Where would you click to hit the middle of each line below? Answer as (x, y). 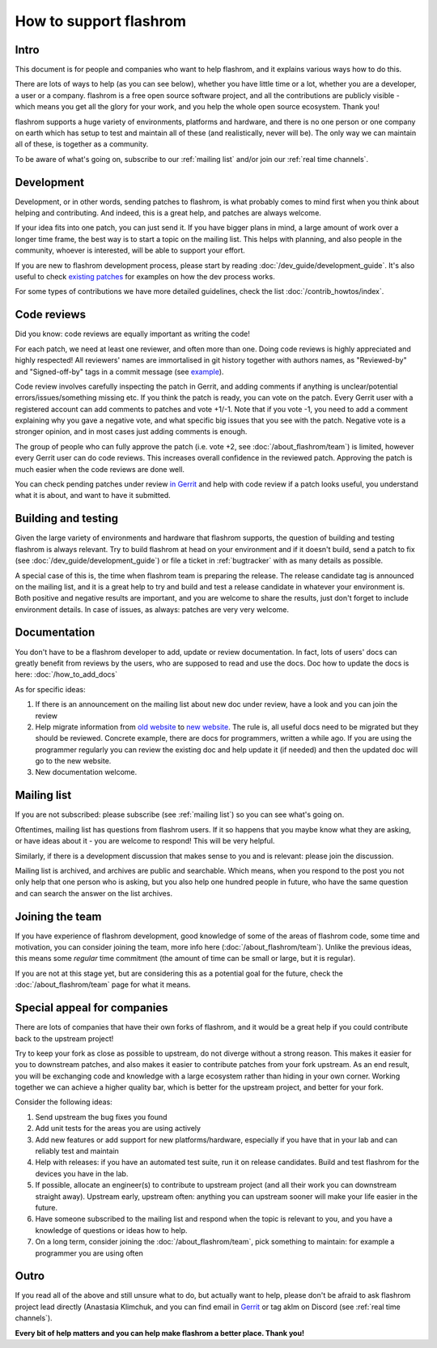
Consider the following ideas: (64, 1102)
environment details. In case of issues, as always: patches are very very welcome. (152, 609)
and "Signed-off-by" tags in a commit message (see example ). (119, 372)
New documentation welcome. (86, 772)
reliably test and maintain (77, 1151)
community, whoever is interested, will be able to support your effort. (130, 250)
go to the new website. (73, 761)
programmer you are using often (89, 1253)
